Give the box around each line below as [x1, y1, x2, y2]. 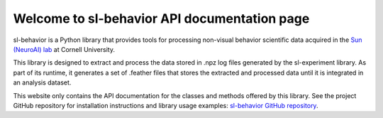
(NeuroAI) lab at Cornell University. [13, 45, 115, 53]
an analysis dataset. [13, 78, 72, 87]
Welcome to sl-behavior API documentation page [13, 11, 310, 26]
